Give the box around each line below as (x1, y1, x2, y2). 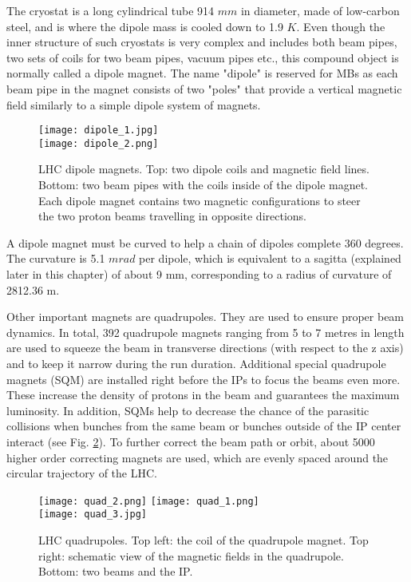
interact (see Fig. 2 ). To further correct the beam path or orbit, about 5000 (6, 433, 375, 449)
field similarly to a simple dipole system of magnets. (6, 96, 261, 113)
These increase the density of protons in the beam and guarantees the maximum (6, 386, 400, 403)
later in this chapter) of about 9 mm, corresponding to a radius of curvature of (6, 266, 392, 283)
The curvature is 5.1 (6, 250, 105, 267)
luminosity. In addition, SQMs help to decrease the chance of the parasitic (6, 402, 370, 418)
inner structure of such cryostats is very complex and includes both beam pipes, (6, 34, 397, 50)
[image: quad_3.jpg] (38, 509, 148, 521)
